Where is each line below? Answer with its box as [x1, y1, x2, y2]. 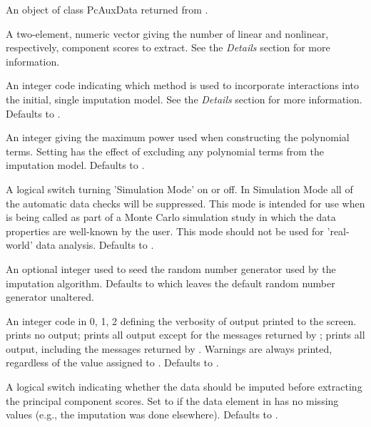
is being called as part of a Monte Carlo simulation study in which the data [6, 210, 336, 225]
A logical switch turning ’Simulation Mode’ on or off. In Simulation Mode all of [6, 181, 353, 196]
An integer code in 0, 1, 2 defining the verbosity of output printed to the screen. [6, 313, 357, 328]
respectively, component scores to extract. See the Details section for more [6, 40, 330, 55]
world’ [6, 237, 33, 252]
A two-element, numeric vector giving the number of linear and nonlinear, [6, 26, 329, 41]
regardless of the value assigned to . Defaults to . [6, 355, 219, 370]
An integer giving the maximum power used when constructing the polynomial [6, 130, 350, 145]
